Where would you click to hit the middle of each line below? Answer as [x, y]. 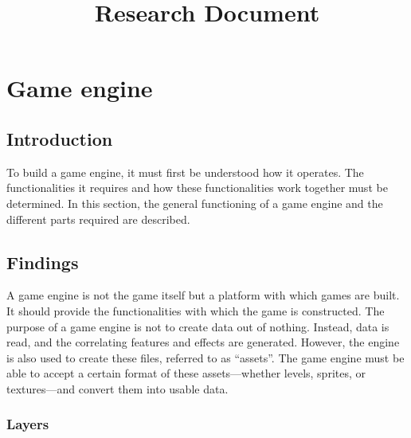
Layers [28, 424]
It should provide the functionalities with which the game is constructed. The [196, 310]
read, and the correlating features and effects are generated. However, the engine [203, 342]
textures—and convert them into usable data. [117, 388]
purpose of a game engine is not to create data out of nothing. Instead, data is [198, 326]
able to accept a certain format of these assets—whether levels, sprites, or [186, 373]
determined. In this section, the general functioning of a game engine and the [195, 203]
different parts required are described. [98, 219]
